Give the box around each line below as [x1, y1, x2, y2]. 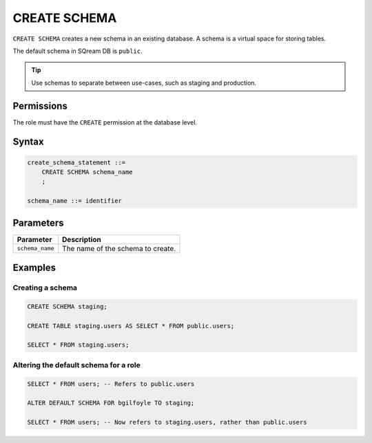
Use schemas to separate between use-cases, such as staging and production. [31, 78, 257, 87]
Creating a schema [12, 283, 78, 292]
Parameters [12, 217, 64, 228]
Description [62, 235, 101, 244]
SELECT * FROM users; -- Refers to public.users [27, 380, 195, 388]
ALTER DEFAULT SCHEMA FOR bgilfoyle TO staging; [27, 399, 195, 407]
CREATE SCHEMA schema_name [41, 169, 134, 176]
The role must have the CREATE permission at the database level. [12, 118, 198, 127]
